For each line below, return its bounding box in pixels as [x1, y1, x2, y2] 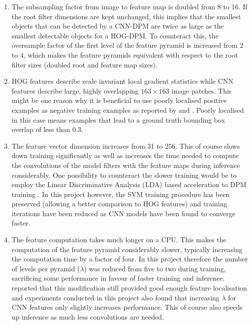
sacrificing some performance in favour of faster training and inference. [11, 273, 225, 283]
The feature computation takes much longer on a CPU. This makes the [11, 234, 226, 245]
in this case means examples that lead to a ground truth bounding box [11, 114, 225, 125]
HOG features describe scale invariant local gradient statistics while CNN [11, 76, 234, 86]
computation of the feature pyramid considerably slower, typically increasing [11, 244, 243, 254]
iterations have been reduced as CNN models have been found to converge [11, 208, 235, 218]
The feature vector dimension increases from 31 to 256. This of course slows [11, 140, 240, 151]
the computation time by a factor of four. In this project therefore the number [11, 254, 248, 264]
